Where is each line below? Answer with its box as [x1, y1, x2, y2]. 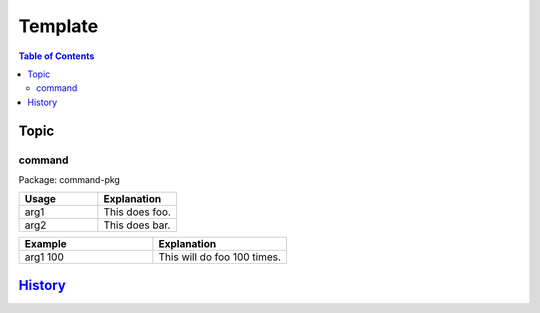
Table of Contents [18, 50, 95, 62]
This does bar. [103, 218, 171, 232]
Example [24, 237, 67, 251]
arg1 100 [24, 250, 64, 264]
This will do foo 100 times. [158, 250, 282, 264]
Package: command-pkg [18, 173, 120, 185]
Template [18, 15, 99, 37]
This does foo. [103, 205, 172, 219]
